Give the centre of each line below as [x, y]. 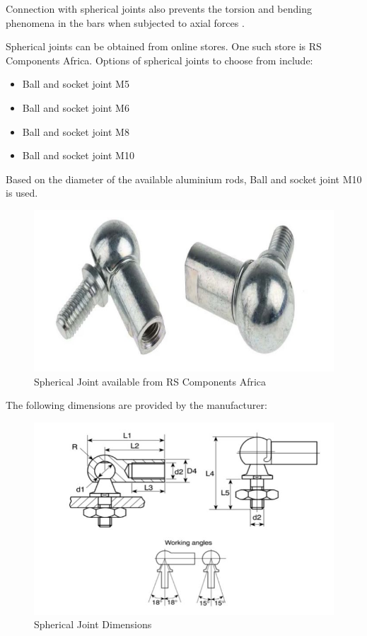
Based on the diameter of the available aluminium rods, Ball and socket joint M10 [184, 179]
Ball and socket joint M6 [76, 107]
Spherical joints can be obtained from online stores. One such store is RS [164, 46]
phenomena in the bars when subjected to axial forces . [125, 22]
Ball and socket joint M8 [76, 131]
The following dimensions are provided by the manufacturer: [136, 405]
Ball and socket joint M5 [76, 84]
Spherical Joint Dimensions [93, 624]
